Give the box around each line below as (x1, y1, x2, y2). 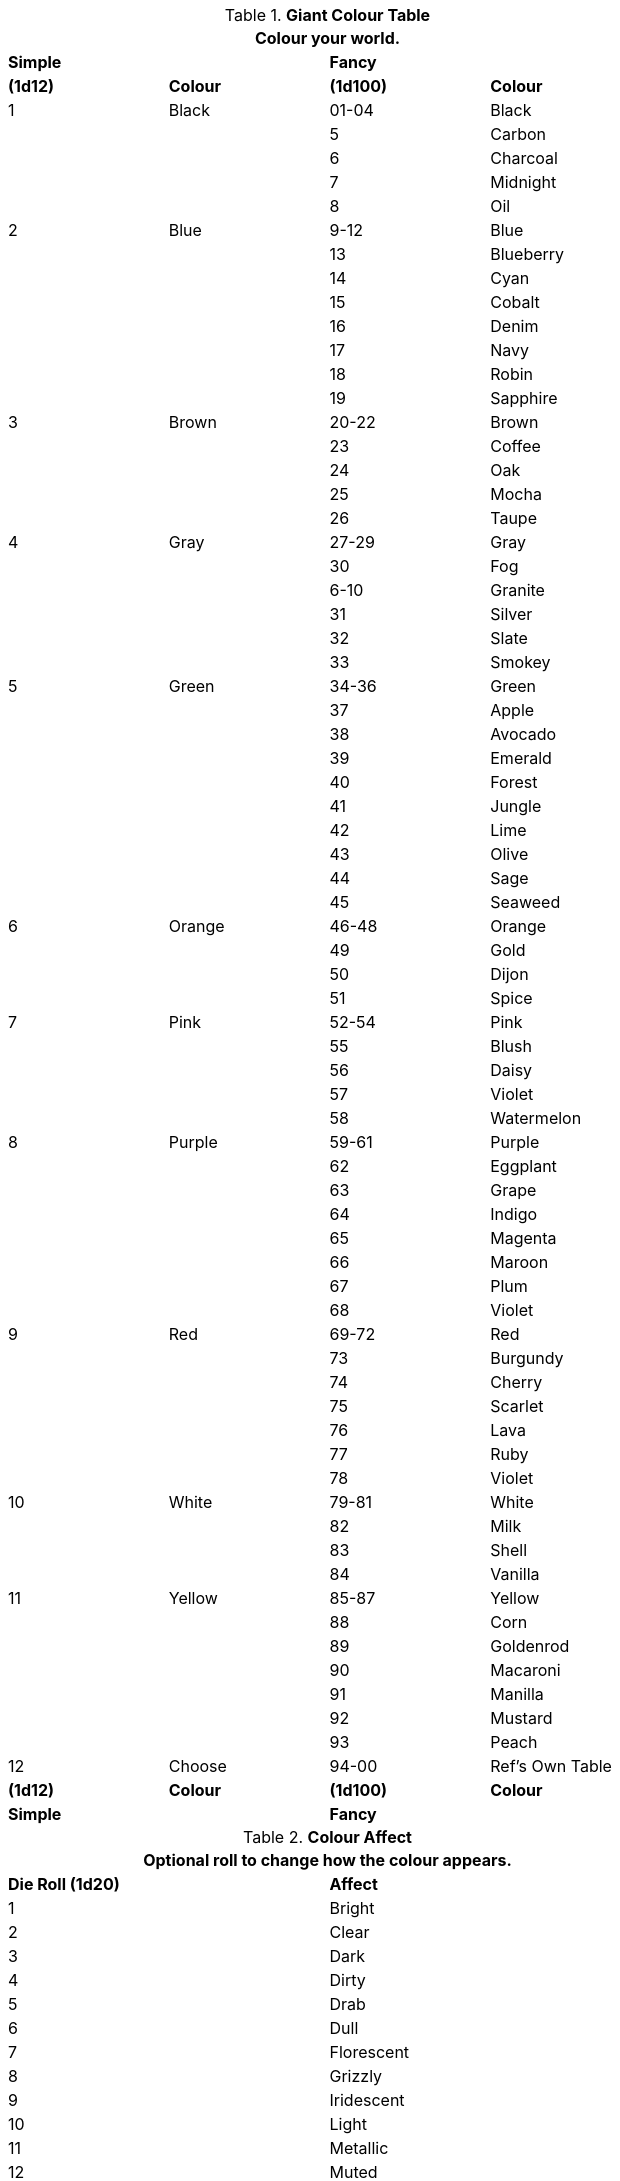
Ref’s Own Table (490, 1756, 612, 1776)
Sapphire (490, 388, 558, 408)
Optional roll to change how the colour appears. (143, 1850, 512, 1870)
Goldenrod (490, 1636, 570, 1656)
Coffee (490, 436, 541, 456)
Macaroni (490, 1660, 561, 1680)
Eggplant (490, 1156, 557, 1176)
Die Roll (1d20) (8, 1874, 120, 1894)
